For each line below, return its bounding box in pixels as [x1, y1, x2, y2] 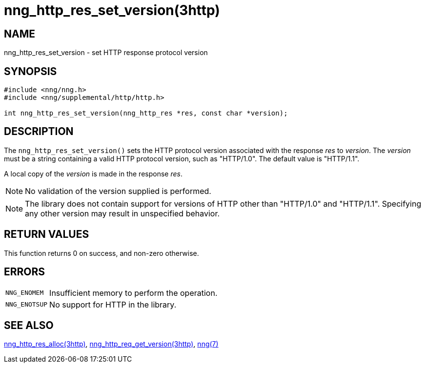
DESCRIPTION [4, 125, 74, 138]
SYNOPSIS [4, 65, 57, 77]
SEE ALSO [4, 319, 54, 331]
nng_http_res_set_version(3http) [4, 2, 220, 19]
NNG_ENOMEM [5, 289, 44, 297]
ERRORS [4, 266, 45, 278]
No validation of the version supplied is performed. [25, 186, 211, 196]
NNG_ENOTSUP [5, 301, 48, 309]
